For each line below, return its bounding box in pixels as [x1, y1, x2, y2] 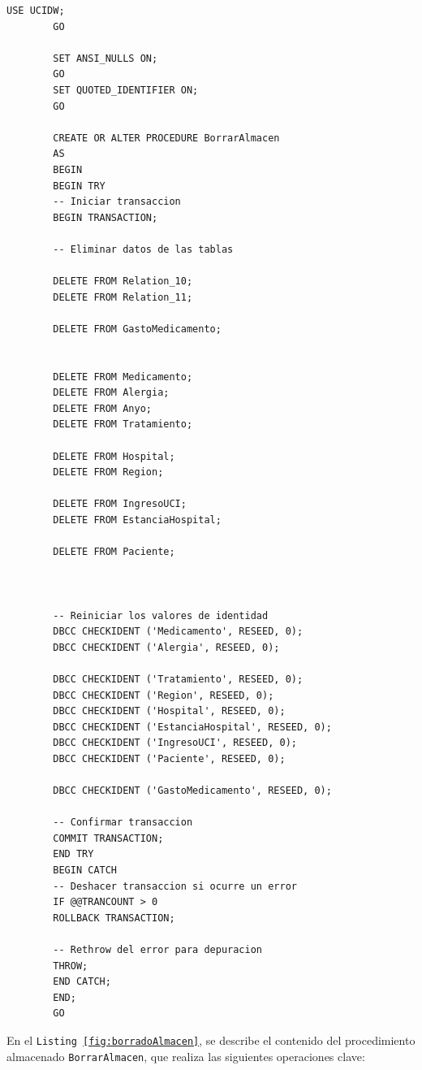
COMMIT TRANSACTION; [53, 832, 164, 844]
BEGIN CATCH [53, 864, 118, 877]
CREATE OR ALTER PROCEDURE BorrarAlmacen [53, 132, 280, 144]
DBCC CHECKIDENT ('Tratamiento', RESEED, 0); [53, 673, 304, 685]
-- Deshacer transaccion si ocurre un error [53, 880, 297, 892]
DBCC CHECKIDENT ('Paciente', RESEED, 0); [53, 752, 286, 765]
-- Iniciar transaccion [53, 196, 181, 208]
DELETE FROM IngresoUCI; [53, 498, 187, 510]
